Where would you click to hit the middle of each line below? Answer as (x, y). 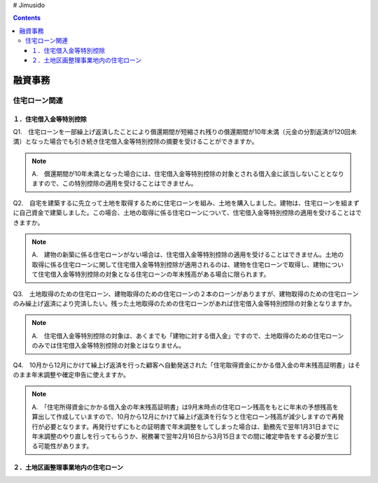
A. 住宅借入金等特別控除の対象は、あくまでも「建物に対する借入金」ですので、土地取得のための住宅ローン (188, 336)
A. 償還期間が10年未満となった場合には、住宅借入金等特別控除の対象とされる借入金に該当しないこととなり (188, 174)
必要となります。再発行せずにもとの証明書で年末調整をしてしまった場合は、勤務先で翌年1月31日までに (191, 426)
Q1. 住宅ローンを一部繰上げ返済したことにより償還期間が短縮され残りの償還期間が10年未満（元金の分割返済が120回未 (185, 131)
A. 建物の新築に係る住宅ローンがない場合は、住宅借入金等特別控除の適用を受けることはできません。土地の (188, 254)
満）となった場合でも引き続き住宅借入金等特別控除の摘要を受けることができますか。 (135, 142)
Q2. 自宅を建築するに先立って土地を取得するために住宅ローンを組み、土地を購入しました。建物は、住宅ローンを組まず (186, 203)
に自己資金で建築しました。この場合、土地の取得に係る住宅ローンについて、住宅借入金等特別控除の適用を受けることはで (187, 212)
